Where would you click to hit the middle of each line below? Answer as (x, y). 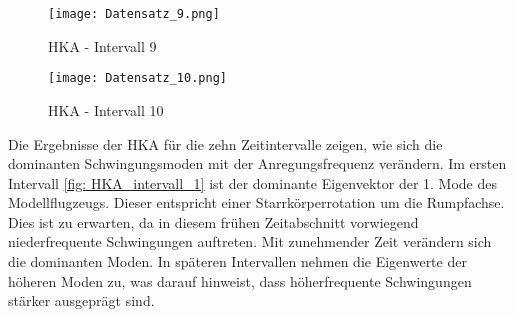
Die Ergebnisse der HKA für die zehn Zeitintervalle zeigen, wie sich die (225, 143)
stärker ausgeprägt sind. (81, 300)
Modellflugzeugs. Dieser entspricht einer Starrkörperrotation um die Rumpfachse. (256, 202)
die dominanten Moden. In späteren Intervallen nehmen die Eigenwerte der (237, 261)
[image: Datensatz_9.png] (134, 14)
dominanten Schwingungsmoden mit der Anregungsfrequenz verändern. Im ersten (257, 163)
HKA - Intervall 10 (106, 109)
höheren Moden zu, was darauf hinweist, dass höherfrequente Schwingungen (240, 280)
